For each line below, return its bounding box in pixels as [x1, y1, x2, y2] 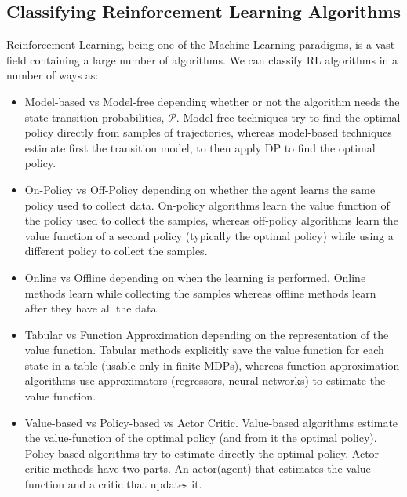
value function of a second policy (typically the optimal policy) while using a [24, 227, 394, 243]
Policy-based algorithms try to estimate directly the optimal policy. [24, 444, 349, 461]
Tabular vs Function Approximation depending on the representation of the [24, 326, 389, 342]
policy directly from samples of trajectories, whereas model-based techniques [24, 124, 392, 141]
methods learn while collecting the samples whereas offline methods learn [24, 284, 376, 301]
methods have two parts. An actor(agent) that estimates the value [53, 460, 371, 477]
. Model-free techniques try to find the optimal [176, 108, 401, 125]
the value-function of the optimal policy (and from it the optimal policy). [24, 429, 377, 446]
